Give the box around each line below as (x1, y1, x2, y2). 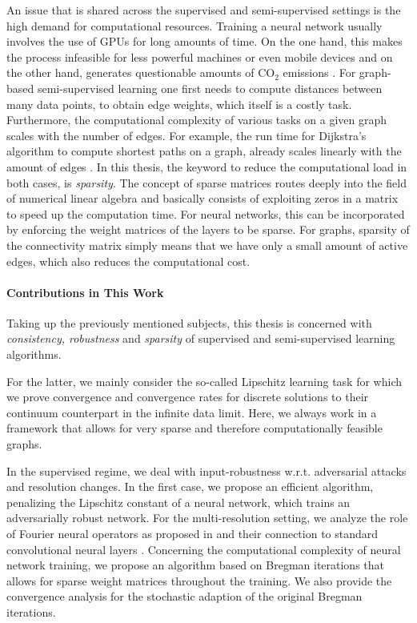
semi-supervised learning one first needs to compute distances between (37, 79, 383, 96)
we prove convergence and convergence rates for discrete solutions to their (6, 388, 369, 405)
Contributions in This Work (6, 283, 164, 300)
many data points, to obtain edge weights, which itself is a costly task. (6, 95, 352, 112)
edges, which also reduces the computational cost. (6, 252, 251, 269)
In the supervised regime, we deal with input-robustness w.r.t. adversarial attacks (6, 462, 407, 479)
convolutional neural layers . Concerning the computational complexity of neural (6, 541, 401, 557)
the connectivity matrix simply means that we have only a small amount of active (6, 236, 408, 253)
